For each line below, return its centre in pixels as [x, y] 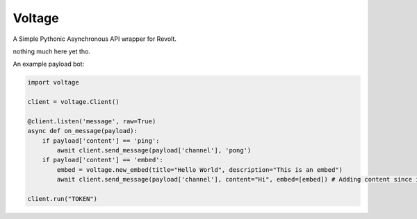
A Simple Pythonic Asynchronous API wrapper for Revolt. [95, 39]
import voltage [53, 82]
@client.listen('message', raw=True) [92, 121]
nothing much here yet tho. [51, 51]
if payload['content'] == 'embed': [103, 160]
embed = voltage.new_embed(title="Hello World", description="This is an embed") [200, 169]
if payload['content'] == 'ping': [101, 141]
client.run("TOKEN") [62, 199]
